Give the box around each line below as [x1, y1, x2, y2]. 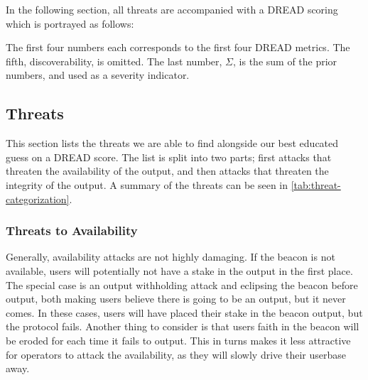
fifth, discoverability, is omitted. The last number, [6, 53, 222, 68]
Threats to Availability [6, 222, 138, 239]
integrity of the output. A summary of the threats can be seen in [6, 177, 288, 192]
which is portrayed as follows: [6, 16, 134, 31]
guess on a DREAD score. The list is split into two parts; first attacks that [6, 149, 332, 164]
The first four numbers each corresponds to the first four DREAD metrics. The [6, 40, 350, 55]
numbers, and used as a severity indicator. [6, 67, 190, 82]
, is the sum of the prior [233, 53, 337, 68]
